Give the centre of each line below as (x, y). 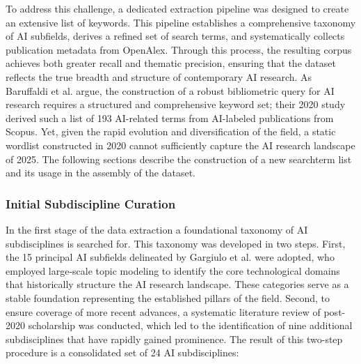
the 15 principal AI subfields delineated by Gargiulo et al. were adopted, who (170, 257)
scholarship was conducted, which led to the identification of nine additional (190, 325)
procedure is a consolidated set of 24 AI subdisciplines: (122, 352)
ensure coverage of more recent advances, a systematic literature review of (163, 311)
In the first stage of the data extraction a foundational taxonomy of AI (157, 229)
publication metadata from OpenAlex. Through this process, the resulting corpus (179, 49)
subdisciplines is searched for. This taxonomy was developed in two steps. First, (176, 243)
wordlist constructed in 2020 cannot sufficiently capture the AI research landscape (180, 145)
